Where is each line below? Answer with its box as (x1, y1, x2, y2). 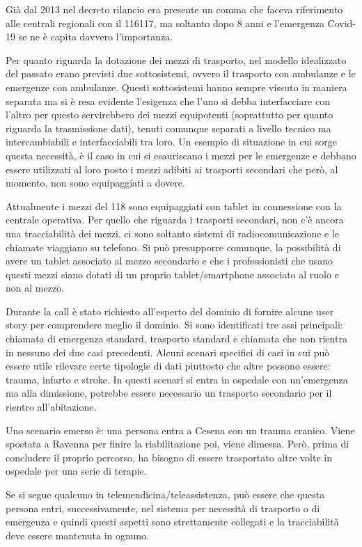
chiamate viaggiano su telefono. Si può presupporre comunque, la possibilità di (6, 239, 341, 254)
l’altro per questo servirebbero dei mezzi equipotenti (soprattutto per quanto (6, 107, 333, 122)
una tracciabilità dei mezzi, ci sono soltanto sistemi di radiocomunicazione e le (6, 225, 340, 240)
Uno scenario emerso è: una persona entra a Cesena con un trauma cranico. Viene (6, 422, 355, 437)
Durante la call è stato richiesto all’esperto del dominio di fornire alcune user (6, 303, 333, 318)
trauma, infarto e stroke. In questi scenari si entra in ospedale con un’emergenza (6, 372, 348, 386)
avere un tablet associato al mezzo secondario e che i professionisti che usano (6, 253, 333, 268)
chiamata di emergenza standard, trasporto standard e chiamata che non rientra (6, 331, 347, 346)
